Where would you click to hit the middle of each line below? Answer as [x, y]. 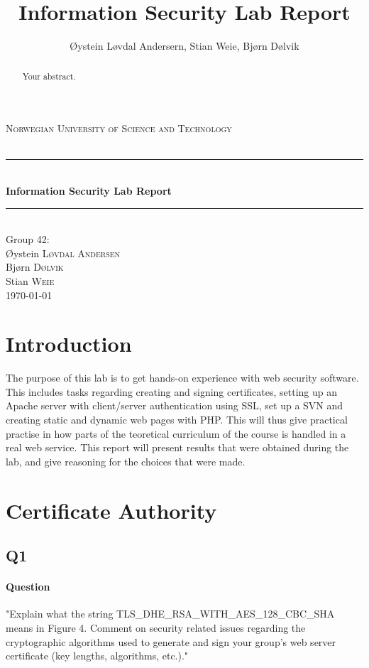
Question [28, 587]
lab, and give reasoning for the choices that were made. [126, 461]
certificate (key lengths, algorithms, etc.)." [97, 656]
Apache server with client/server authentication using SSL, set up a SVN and [175, 405]
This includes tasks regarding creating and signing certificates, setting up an [171, 391]
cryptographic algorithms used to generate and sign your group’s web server [171, 641]
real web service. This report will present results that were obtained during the [177, 447]
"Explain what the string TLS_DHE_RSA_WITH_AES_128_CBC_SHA [170, 614]
